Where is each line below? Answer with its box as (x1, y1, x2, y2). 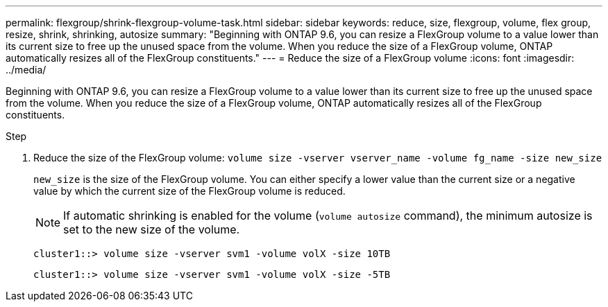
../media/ (6, 64, 47, 76)
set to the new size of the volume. (63, 222, 240, 236)
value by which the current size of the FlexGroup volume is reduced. (33, 185, 346, 197)
